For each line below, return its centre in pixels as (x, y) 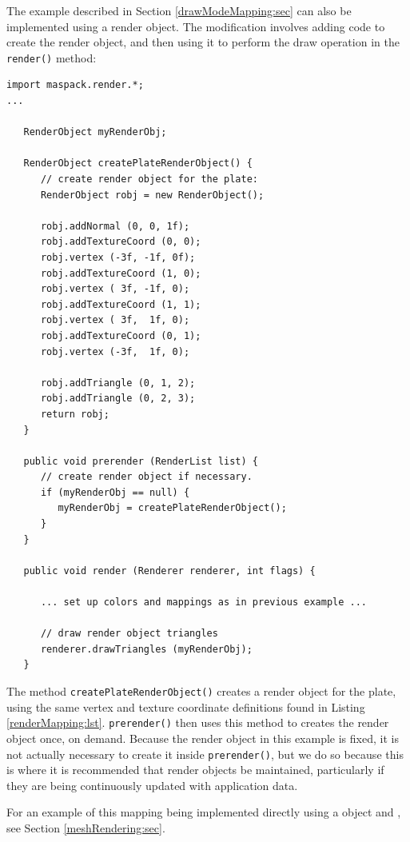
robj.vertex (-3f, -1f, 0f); (118, 257)
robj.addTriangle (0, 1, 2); (118, 383)
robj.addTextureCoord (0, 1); (121, 335)
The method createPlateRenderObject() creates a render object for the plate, (201, 691)
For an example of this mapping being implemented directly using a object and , (204, 812)
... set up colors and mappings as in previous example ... (204, 603)
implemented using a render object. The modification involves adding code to (196, 26)
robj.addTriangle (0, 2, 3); (118, 399)
